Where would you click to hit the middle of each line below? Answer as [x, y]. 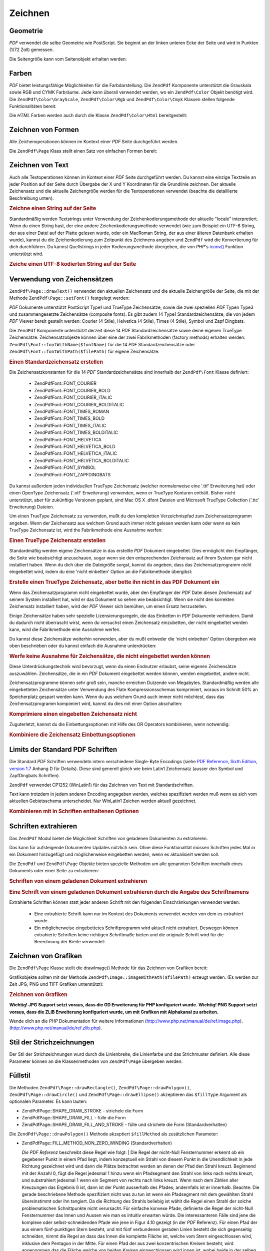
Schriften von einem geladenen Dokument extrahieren [78, 881]
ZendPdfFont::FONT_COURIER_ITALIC [73, 397]
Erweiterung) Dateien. [32, 507]
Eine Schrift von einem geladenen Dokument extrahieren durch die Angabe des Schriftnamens [129, 892]
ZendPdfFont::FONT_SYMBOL [65, 467]
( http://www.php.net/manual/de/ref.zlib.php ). [56, 1028]
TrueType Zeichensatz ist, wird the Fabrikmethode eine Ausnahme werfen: [86, 530]
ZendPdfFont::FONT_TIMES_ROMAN [72, 411]
